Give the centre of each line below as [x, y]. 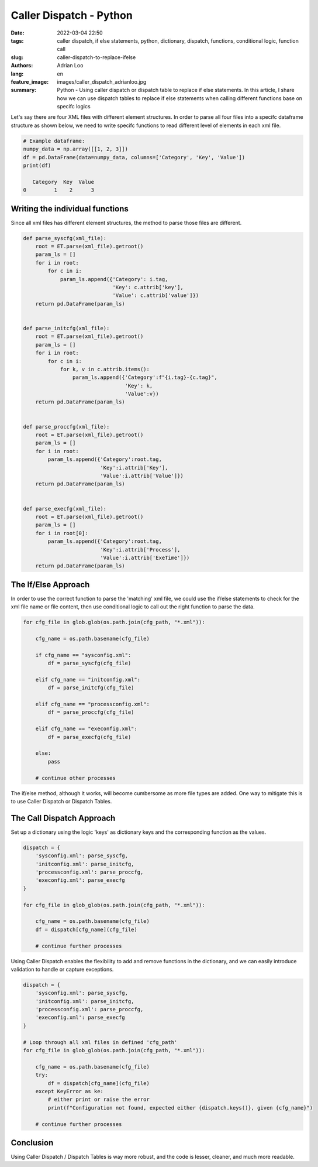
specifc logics [74, 107]
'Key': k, [139, 386]
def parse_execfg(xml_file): [65, 509]
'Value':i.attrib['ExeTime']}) [145, 557]
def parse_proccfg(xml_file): [66, 427]
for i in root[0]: [62, 533]
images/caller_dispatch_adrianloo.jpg [102, 81]
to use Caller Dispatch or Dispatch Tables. [61, 801]
